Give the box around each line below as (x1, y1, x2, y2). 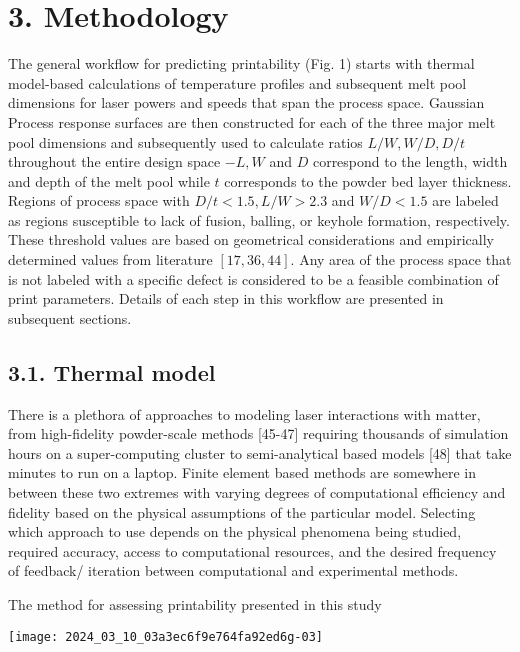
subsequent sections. (8, 307, 132, 328)
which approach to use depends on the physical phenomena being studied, (8, 521, 462, 542)
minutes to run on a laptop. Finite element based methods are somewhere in (8, 462, 477, 483)
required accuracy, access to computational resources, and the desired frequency (8, 540, 497, 561)
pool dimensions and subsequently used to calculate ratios (8, 131, 363, 152)
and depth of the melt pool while (8, 170, 210, 191)
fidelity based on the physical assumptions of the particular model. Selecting (8, 501, 476, 522)
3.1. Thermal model (8, 356, 216, 387)
